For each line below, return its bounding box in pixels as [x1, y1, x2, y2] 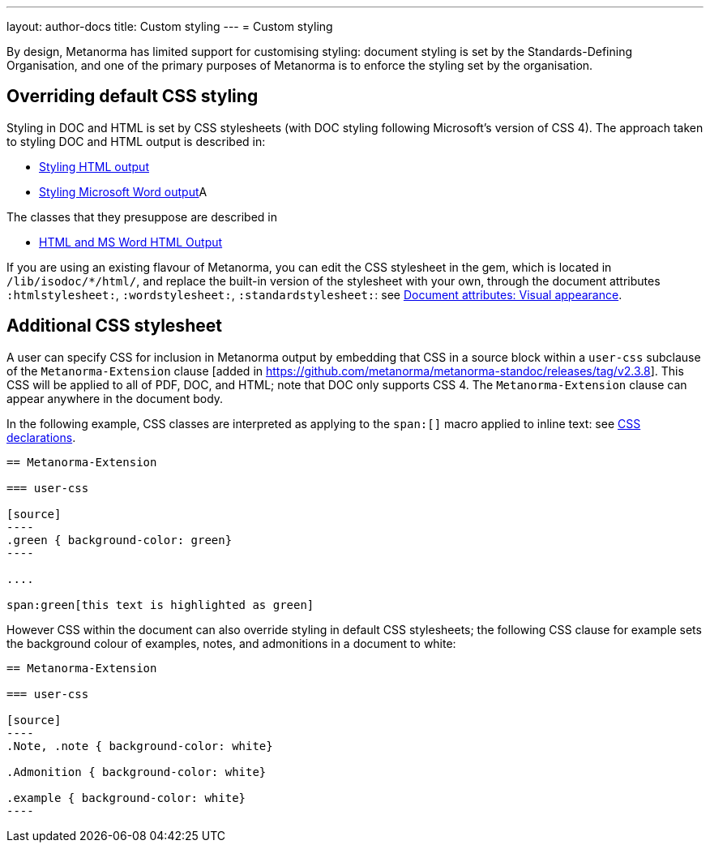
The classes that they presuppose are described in [6, 209, 278, 224]
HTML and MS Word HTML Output [39, 234, 223, 249]
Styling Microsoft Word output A [39, 184, 207, 199]
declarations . [6, 430, 76, 444]
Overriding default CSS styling [6, 86, 259, 107]
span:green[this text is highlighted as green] [6, 598, 314, 611]
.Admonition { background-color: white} [6, 765, 267, 778]
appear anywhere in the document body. [6, 391, 224, 405]
